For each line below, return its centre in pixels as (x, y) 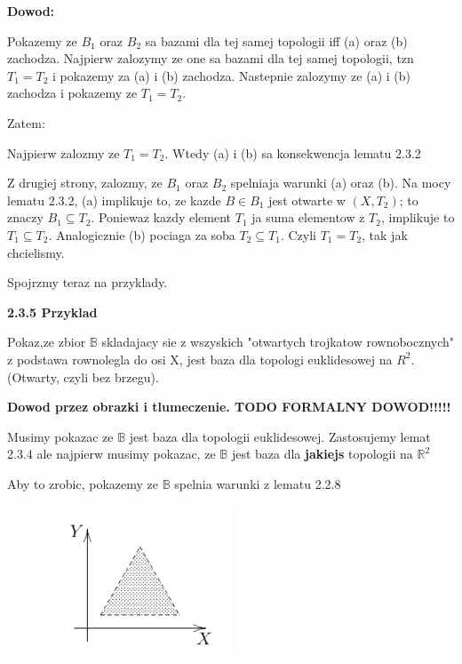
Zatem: (26, 122)
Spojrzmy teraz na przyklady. (88, 282)
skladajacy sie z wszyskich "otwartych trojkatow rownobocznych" (278, 342)
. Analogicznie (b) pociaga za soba (142, 234)
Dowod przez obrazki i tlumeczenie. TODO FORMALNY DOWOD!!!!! (229, 407)
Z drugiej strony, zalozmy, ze (85, 183)
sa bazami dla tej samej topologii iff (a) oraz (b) (276, 40)
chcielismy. (36, 252)
